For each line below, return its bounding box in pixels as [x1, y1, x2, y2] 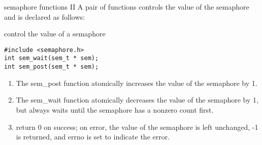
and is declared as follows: [4, 11, 85, 22]
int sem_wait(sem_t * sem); [4, 55, 99, 62]
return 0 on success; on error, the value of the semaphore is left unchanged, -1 [16, 121, 258, 132]
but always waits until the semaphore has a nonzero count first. [16, 104, 214, 115]
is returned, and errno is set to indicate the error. [16, 131, 170, 142]
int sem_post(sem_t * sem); [4, 63, 99, 71]
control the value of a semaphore [4, 28, 106, 39]
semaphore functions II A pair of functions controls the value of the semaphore [4, 2, 249, 12]
